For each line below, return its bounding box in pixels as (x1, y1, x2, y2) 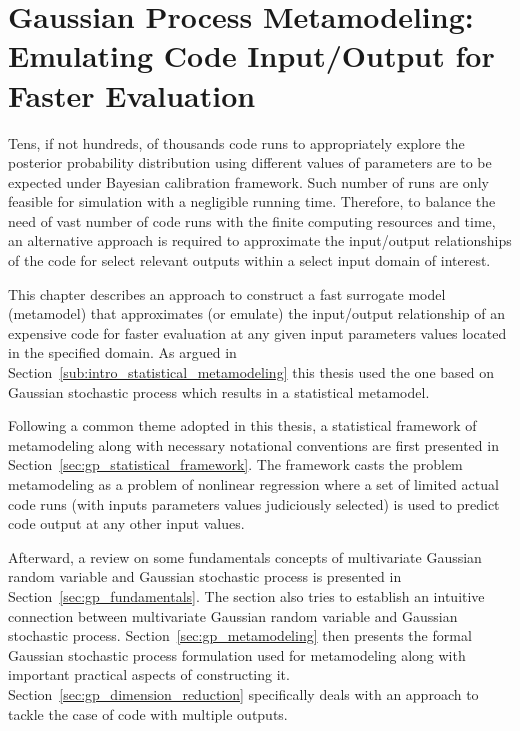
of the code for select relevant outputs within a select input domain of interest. (8, 250, 491, 271)
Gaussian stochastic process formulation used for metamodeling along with (8, 644, 466, 665)
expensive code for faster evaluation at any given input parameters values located (8, 322, 507, 343)
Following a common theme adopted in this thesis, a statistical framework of (8, 415, 477, 436)
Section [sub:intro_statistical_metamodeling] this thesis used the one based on (8, 362, 495, 383)
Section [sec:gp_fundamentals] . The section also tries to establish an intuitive (8, 585, 485, 606)
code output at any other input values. (8, 513, 245, 534)
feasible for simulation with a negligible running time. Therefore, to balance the (8, 191, 496, 212)
